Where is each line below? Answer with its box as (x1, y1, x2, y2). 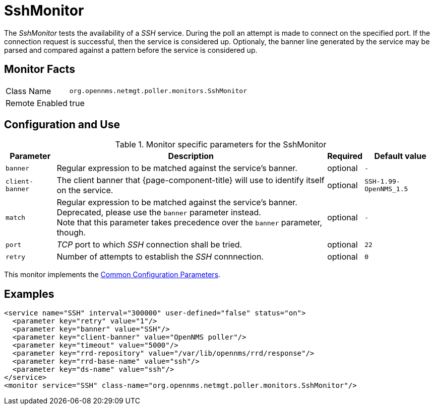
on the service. (56, 185, 113, 196)
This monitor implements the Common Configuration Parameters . (4, 270, 221, 279)
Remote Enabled (6, 98, 68, 108)
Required (327, 151, 363, 161)
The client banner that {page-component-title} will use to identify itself (56, 175, 325, 186)
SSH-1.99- (364, 178, 400, 186)
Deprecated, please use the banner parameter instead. (56, 207, 261, 218)
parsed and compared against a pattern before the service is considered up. (4, 45, 258, 54)
